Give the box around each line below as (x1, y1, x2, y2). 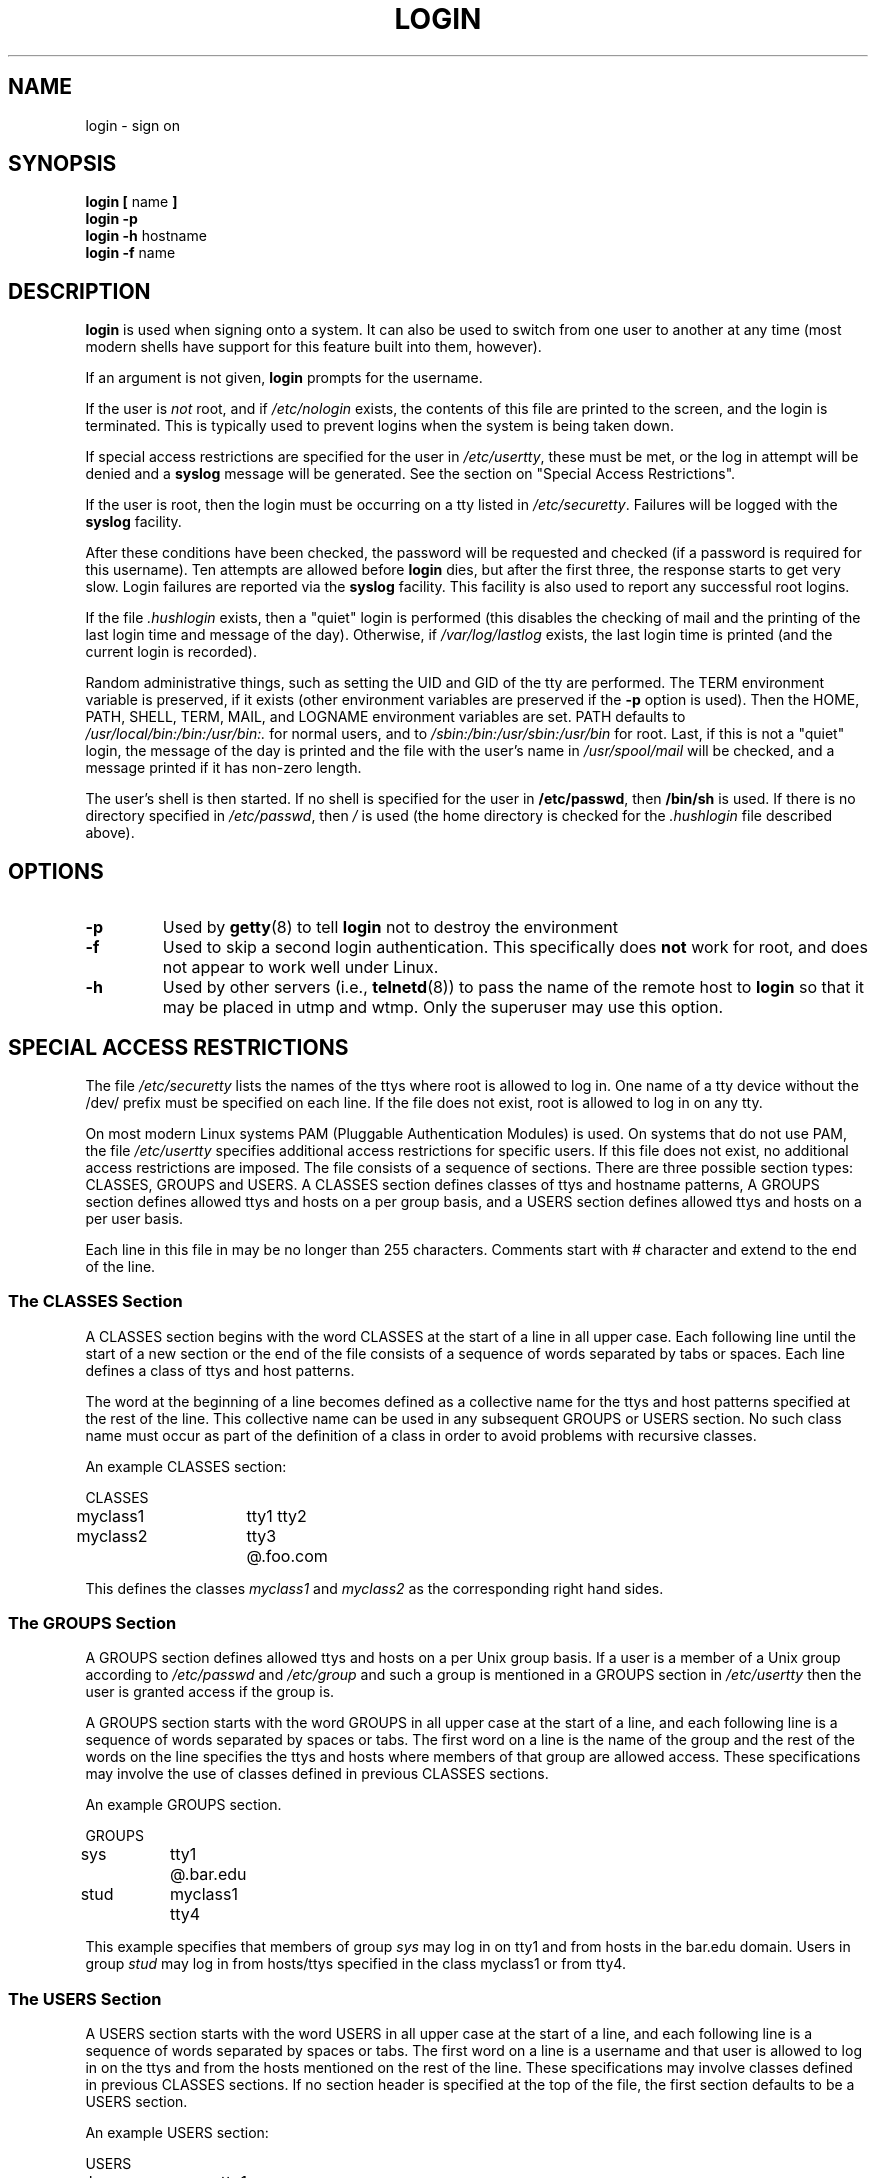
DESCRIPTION (8, 278, 151, 304)
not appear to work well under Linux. (162, 957, 439, 978)
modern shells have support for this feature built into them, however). (85, 338, 542, 356)
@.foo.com (246, 1545, 328, 1566)
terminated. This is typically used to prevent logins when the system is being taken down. (85, 417, 674, 435)
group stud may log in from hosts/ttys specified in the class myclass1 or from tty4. (85, 1955, 626, 1973)
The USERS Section (8, 1988, 162, 2009)
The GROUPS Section (8, 1613, 177, 1634)
